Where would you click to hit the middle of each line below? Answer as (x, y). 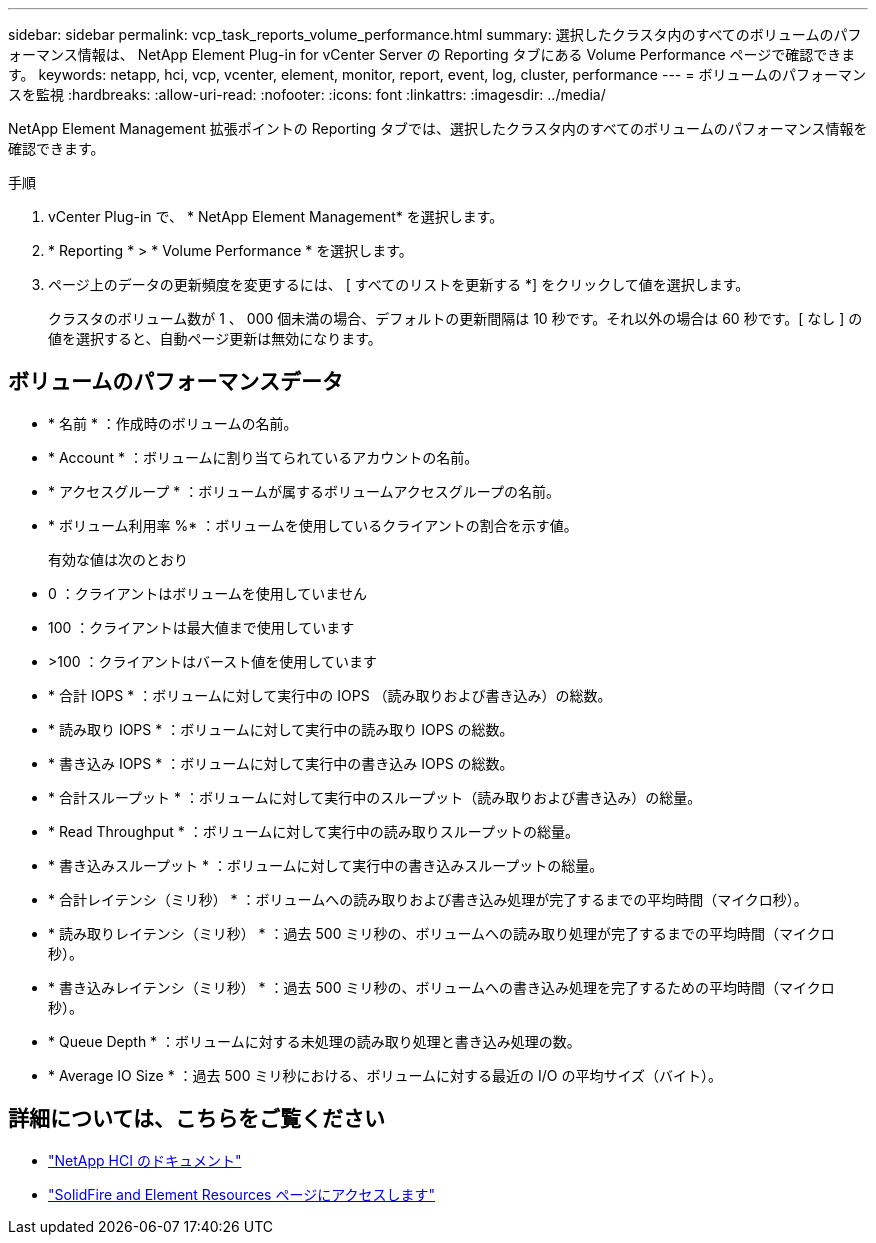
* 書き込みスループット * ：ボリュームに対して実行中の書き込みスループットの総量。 (326, 865)
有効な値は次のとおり (118, 559)
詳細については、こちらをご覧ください (196, 1119)
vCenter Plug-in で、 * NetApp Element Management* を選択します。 (276, 216)
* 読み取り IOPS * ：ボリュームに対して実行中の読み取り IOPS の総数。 (281, 729)
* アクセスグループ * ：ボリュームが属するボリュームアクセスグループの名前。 (304, 491)
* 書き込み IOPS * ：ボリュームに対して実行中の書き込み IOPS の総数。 (281, 763)
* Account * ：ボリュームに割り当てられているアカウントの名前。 (263, 457)
